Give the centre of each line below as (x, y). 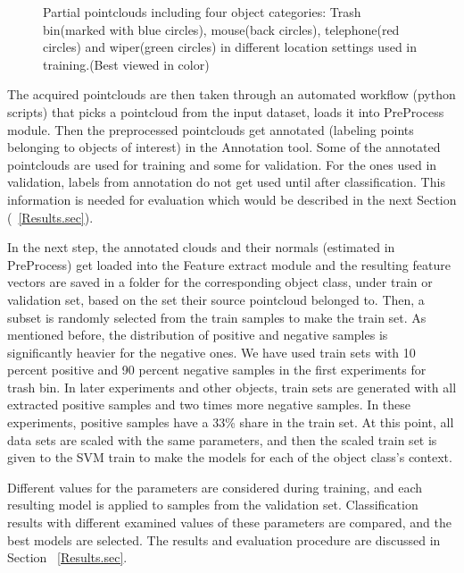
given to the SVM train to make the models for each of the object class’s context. (230, 457)
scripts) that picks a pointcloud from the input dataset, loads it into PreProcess (226, 111)
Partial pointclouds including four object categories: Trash (202, 12)
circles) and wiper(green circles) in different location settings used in (230, 47)
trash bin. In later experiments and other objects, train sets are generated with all (232, 387)
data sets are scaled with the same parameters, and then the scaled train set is (222, 439)
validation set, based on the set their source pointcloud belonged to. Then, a (216, 299)
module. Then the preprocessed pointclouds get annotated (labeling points (211, 129)
